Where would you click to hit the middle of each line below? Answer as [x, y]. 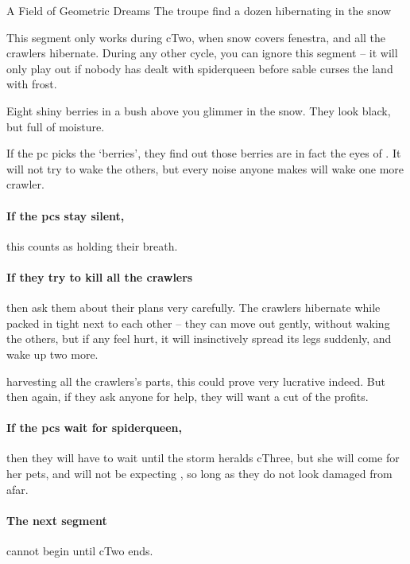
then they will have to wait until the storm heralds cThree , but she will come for [203, 458]
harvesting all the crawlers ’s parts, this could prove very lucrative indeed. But [196, 381]
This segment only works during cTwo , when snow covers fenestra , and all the [196, 37]
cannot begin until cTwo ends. [80, 551]
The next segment [57, 520]
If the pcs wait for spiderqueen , [94, 428]
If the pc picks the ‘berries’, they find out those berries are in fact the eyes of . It [204, 153]
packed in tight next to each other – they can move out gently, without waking [198, 323]
